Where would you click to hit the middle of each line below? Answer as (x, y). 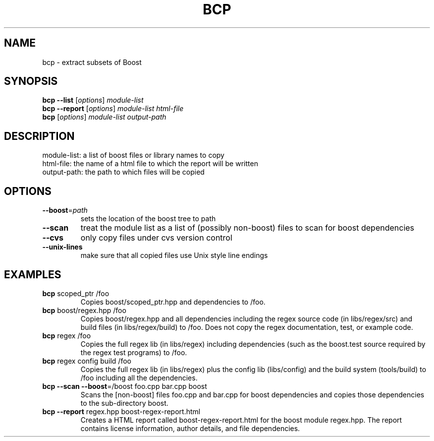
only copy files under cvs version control (156, 238)
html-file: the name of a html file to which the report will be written (150, 164)
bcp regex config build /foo (87, 361)
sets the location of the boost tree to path (148, 219)
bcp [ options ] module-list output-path (104, 117)
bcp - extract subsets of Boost (92, 62)
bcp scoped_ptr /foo (76, 293)
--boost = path (65, 210)
